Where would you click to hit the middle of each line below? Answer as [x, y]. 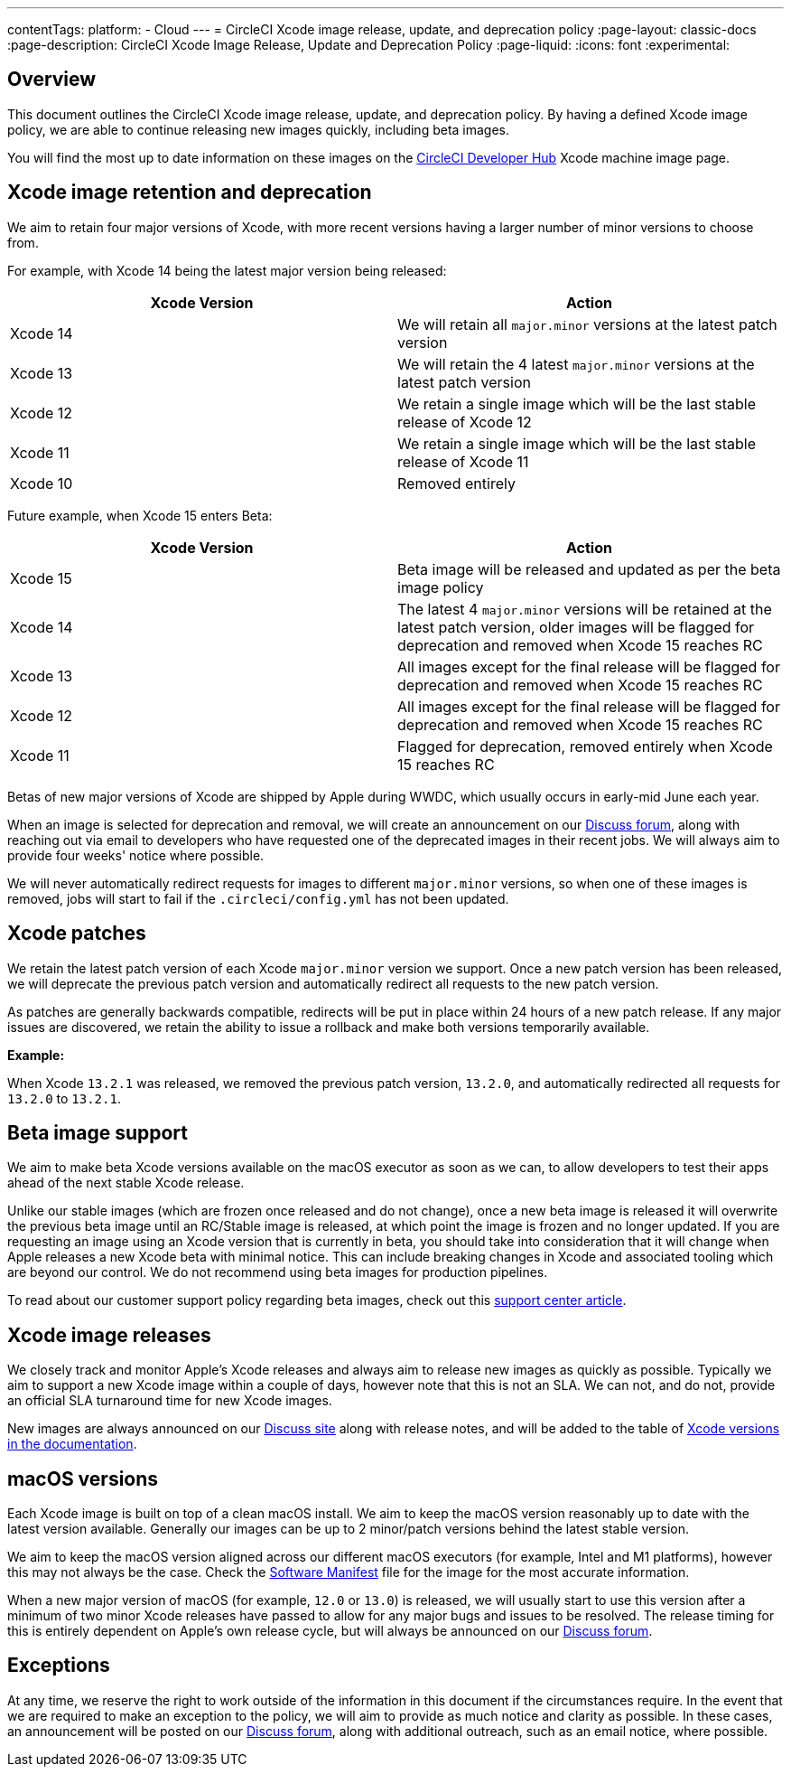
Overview [52, 80]
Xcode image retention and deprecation [190, 192]
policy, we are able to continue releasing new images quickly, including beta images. [259, 129]
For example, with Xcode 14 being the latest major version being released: [227, 270]
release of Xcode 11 [463, 461]
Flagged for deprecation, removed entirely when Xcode [585, 746]
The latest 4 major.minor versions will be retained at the [585, 609]
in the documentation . [72, 1444]
